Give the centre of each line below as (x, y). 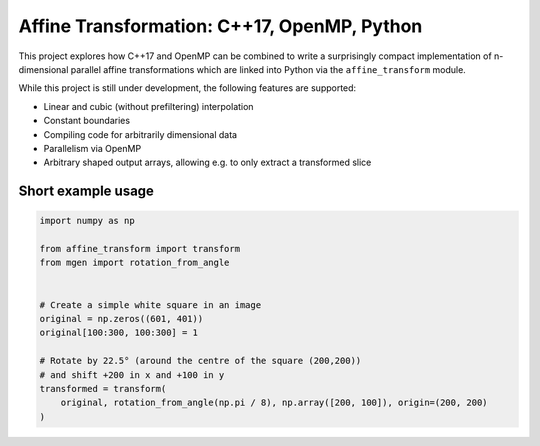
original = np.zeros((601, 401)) (121, 319)
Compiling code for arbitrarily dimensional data (140, 134)
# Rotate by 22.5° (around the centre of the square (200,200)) (200, 361)
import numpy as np (87, 221)
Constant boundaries (86, 121)
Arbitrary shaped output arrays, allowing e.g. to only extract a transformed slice (207, 162)
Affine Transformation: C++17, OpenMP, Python (220, 26)
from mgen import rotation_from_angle (134, 263)
